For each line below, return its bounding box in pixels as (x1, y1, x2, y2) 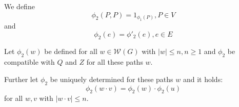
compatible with (4, 57, 55, 67)
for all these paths (86, 57, 143, 67)
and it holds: (183, 73, 223, 84)
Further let (4, 73, 38, 84)
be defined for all (44, 46, 97, 57)
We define (4, 1, 35, 11)
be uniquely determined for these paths (50, 73, 173, 84)
